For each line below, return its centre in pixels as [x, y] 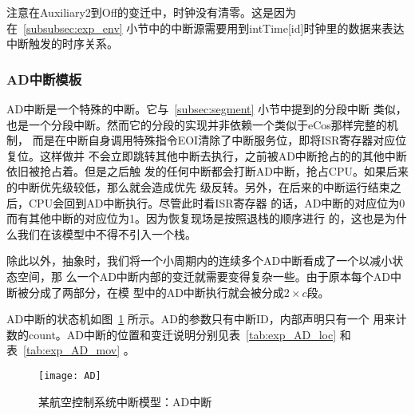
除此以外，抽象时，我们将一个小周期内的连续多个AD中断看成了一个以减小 [200, 261]
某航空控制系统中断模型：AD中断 [125, 401]
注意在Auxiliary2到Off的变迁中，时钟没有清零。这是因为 [151, 12]
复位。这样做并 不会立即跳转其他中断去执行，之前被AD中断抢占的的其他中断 [207, 155]
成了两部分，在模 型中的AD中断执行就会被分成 [162, 292]
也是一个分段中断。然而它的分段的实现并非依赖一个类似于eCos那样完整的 [197, 124]
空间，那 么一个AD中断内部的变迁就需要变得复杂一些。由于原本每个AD [204, 276]
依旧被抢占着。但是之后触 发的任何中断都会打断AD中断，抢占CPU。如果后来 [207, 171]
